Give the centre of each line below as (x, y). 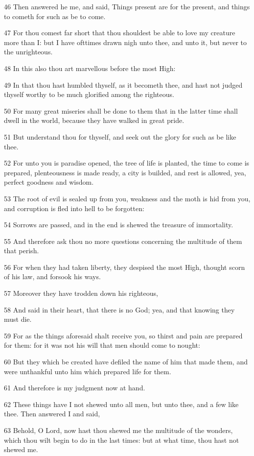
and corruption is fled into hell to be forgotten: (74, 208)
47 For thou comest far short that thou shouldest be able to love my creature (120, 33)
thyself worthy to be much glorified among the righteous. (89, 94)
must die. (18, 319)
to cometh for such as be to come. (55, 16)
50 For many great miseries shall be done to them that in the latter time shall (121, 110)
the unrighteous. (28, 52)
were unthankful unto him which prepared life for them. (88, 371)
